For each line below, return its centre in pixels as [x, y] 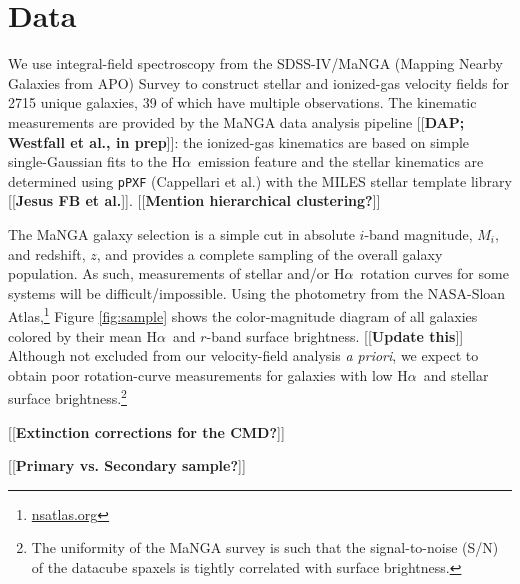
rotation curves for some [434, 273]
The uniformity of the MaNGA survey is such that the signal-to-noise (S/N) [265, 547]
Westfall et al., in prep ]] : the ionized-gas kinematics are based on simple [239, 141]
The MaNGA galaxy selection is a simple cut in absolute [181, 233]
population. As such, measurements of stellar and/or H [176, 273]
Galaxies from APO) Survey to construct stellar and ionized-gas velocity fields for [258, 82]
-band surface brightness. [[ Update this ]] [335, 335]
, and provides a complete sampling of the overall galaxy [269, 253]
